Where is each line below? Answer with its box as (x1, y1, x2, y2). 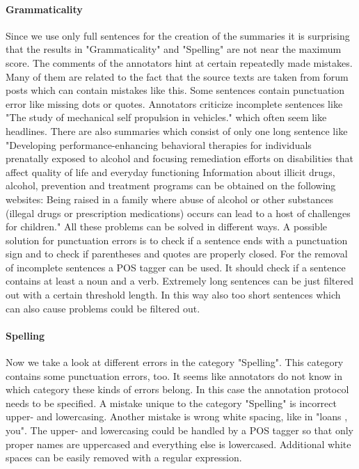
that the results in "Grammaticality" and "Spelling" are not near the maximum (6, 42, 342, 56)
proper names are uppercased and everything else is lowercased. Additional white (6, 436, 351, 451)
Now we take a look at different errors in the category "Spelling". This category (6, 355, 344, 369)
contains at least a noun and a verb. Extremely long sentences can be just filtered (6, 273, 354, 288)
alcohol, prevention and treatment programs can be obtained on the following (6, 178, 336, 193)
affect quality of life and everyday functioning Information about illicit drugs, (6, 164, 335, 179)
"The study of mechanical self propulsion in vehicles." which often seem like (6, 110, 327, 125)
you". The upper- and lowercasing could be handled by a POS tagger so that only (6, 423, 354, 438)
